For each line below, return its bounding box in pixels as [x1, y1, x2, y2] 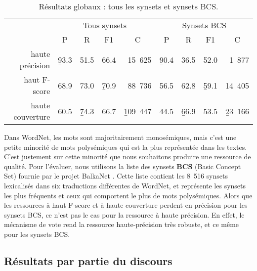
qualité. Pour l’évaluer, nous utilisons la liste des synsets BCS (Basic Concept [4, 161, 241, 171]
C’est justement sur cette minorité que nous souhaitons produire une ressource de [4, 151, 251, 162]
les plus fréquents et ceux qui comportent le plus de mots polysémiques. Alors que [4, 190, 253, 200]
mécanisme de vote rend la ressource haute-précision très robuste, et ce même [4, 219, 239, 229]
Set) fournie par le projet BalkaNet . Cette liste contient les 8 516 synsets [4, 171, 228, 181]
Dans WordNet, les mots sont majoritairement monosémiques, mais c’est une [4, 132, 237, 142]
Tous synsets [83, 19, 127, 31]
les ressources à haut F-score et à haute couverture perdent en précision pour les [4, 200, 248, 210]
